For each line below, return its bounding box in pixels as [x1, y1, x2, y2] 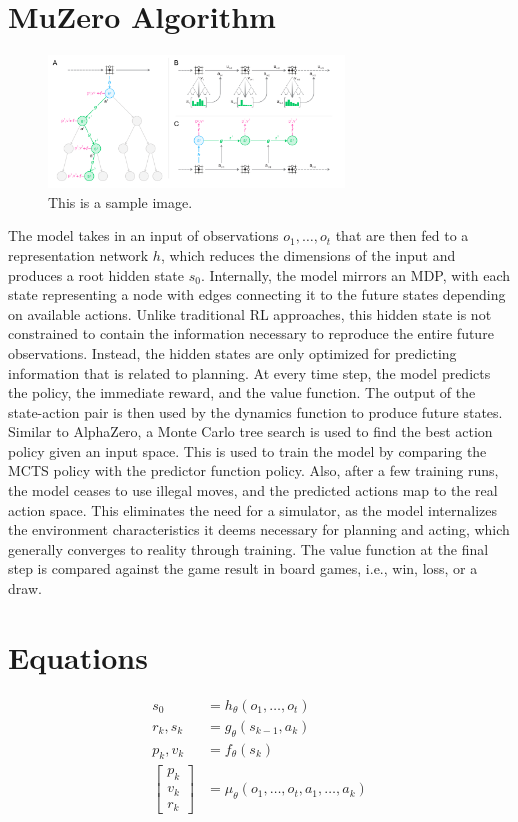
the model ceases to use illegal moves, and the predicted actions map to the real [8, 480, 498, 501]
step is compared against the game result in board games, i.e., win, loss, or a [8, 558, 478, 579]
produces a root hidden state [8, 264, 185, 285]
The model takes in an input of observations [8, 225, 279, 246]
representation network [8, 244, 149, 265]
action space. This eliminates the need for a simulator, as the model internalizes [8, 499, 497, 520]
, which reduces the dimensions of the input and [160, 244, 456, 265]
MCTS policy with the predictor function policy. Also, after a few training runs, [8, 460, 499, 481]
